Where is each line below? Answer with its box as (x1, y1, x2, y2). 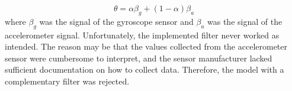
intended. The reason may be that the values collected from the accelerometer (5, 40, 288, 53)
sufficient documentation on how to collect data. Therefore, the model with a (5, 63, 284, 76)
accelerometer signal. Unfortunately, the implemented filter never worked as (5, 28, 280, 41)
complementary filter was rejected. (5, 74, 130, 87)
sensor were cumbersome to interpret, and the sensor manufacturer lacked (5, 51, 272, 64)
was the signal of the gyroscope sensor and (39, 15, 194, 27)
